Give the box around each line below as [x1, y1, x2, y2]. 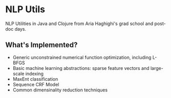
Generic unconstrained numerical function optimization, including [12, 54, 151, 60]
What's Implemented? [5, 41, 78, 50]
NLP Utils [5, 4, 45, 15]
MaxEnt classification [12, 76, 58, 82]
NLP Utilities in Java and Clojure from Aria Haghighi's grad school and [5, 20, 154, 27]
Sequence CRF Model [12, 81, 59, 87]
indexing [25, 70, 44, 77]
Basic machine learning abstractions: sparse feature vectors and [12, 65, 150, 71]
